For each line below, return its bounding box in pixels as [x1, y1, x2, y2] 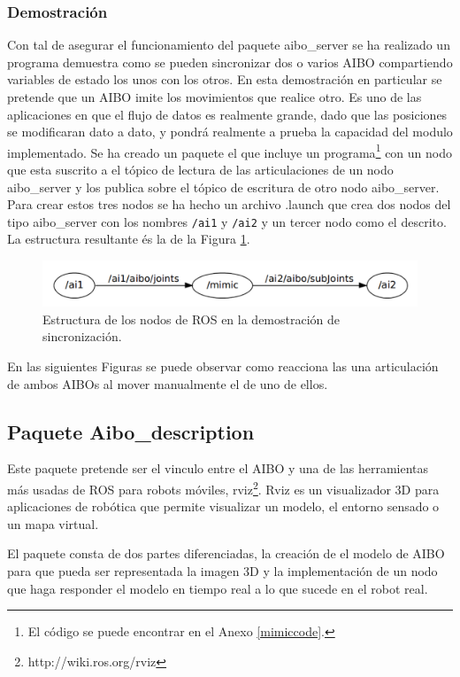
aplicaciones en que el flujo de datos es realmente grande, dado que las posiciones [7, 105, 448, 123]
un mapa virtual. [7, 514, 99, 533]
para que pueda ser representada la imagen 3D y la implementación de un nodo [7, 562, 438, 580]
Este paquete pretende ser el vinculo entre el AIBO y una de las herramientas [7, 459, 429, 478]
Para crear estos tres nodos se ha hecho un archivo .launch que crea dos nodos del [7, 195, 451, 214]
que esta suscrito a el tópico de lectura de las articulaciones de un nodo [7, 160, 394, 179]
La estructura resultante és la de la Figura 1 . [7, 230, 250, 248]
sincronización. [42, 327, 122, 346]
